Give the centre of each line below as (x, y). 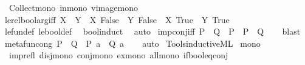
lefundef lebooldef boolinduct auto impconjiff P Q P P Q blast (152, 31)
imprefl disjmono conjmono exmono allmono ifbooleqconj (118, 55)
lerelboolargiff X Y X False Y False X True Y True (117, 19)
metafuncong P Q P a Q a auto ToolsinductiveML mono (132, 43)
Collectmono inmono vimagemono (73, 7)
